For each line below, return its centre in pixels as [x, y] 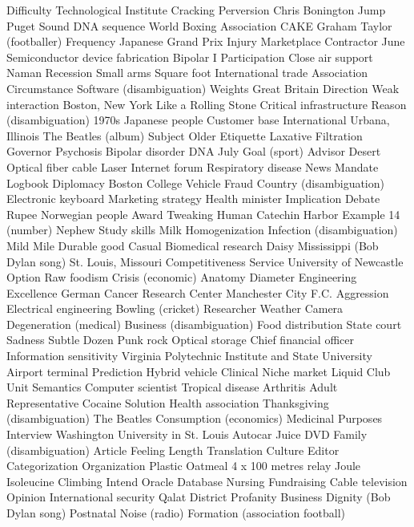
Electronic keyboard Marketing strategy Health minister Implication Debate [193, 199]
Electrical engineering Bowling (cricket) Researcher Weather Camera [175, 308]
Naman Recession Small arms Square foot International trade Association [187, 73]
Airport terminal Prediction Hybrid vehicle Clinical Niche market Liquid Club [199, 371]
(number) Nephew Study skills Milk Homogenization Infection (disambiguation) [202, 230]
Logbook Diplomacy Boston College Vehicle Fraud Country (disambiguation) [195, 182]
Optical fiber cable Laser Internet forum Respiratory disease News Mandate [193, 166]
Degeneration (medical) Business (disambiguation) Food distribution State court [204, 324]
